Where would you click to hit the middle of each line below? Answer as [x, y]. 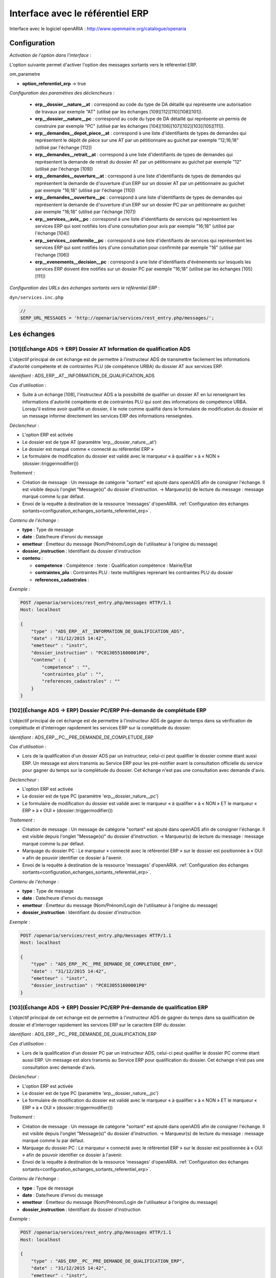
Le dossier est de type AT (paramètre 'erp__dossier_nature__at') [89, 442]
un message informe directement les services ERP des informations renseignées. [108, 416]
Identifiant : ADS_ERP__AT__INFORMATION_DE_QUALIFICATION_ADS [82, 376]
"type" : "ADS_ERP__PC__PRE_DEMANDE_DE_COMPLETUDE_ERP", [104, 964]
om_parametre [25, 74]
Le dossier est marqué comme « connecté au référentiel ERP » [88, 449]
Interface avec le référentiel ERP [79, 13]
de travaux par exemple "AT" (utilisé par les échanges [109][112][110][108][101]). [119, 111]
